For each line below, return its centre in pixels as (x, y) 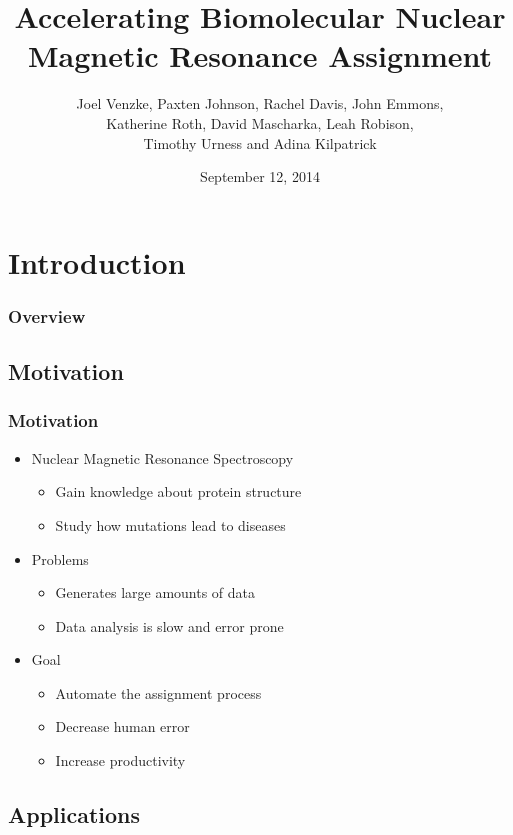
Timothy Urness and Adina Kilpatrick (260, 142)
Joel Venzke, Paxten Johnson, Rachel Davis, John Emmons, (260, 103)
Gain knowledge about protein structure (178, 491)
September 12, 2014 (260, 176)
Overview (47, 315)
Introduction (97, 261)
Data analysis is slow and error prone (169, 625)
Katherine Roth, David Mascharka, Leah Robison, (260, 122)
